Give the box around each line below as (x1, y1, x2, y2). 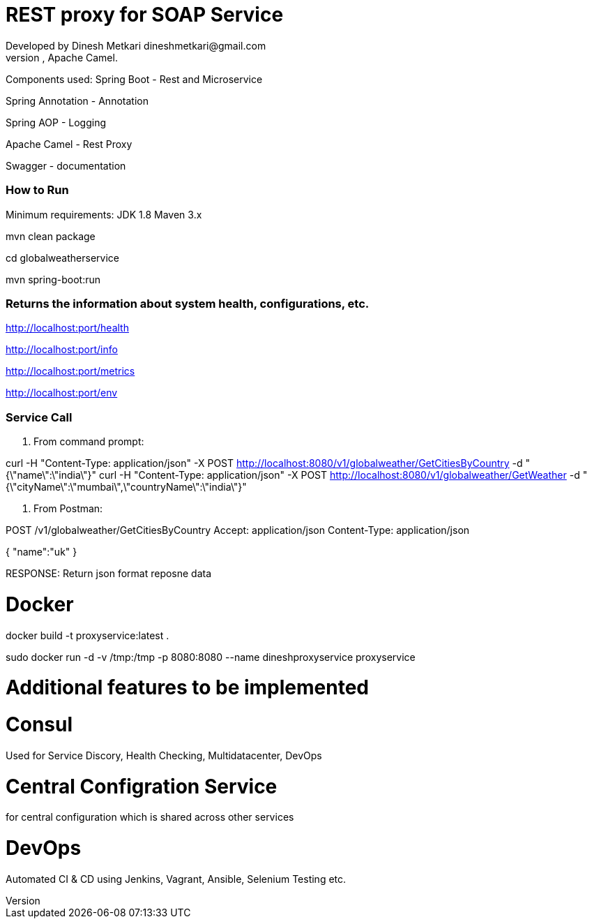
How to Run (6, 183, 69, 198)
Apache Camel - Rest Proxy (6, 137, 132, 150)
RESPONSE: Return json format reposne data (6, 567, 212, 579)
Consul (6, 713, 73, 736)
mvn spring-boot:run (6, 273, 100, 285)
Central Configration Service (6, 774, 278, 798)
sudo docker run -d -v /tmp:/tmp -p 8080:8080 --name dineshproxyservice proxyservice (6, 650, 416, 663)
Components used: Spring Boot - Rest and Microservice (6, 73, 263, 85)
